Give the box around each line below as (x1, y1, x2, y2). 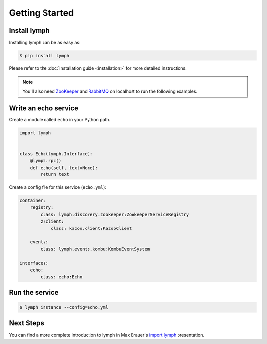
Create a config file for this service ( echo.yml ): (9, 184, 106, 190)
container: (19, 198, 46, 203)
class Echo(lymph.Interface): (19, 151, 93, 156)
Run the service (9, 288, 59, 297)
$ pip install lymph (19, 53, 69, 58)
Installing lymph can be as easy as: (9, 40, 81, 46)
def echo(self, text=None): (30, 165, 98, 171)
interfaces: (19, 260, 49, 266)
